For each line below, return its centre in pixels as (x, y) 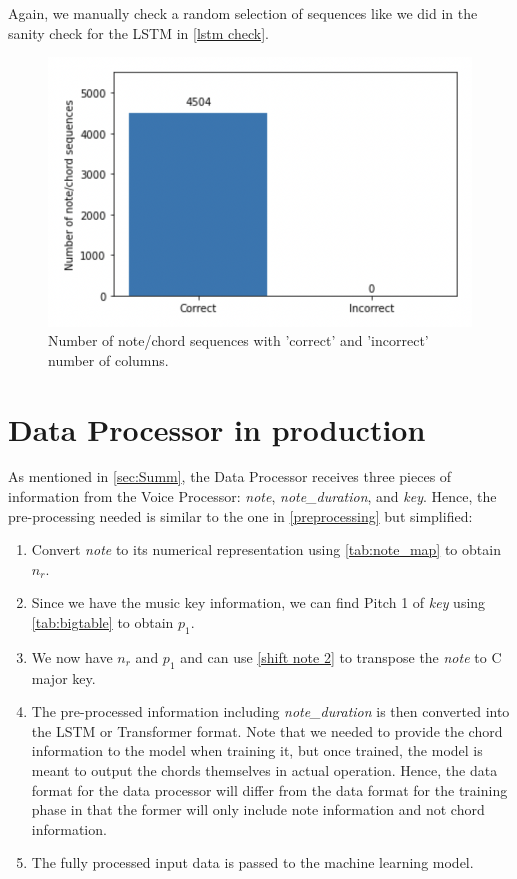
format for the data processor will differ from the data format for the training (269, 789)
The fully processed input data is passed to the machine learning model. (252, 862)
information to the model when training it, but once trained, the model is (257, 750)
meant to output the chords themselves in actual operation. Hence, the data (264, 769)
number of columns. (108, 359)
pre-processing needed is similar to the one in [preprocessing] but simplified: (240, 515)
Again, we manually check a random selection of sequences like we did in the (243, 13)
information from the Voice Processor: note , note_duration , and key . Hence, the (252, 496)
